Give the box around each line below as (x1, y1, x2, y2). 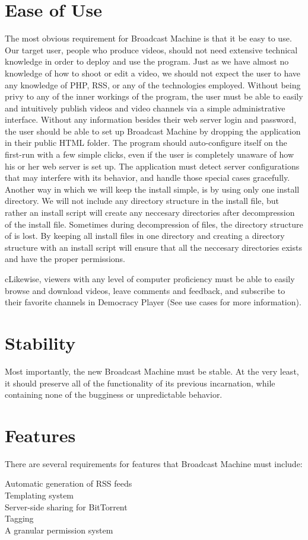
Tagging (5, 512, 34, 525)
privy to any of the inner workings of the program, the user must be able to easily (5, 90, 303, 103)
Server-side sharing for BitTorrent (5, 500, 128, 513)
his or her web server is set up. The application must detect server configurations (5, 159, 300, 172)
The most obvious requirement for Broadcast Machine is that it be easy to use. (5, 32, 292, 44)
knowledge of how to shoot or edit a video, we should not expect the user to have (5, 66, 301, 79)
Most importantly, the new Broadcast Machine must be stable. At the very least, (5, 365, 299, 377)
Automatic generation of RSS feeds (5, 477, 132, 490)
